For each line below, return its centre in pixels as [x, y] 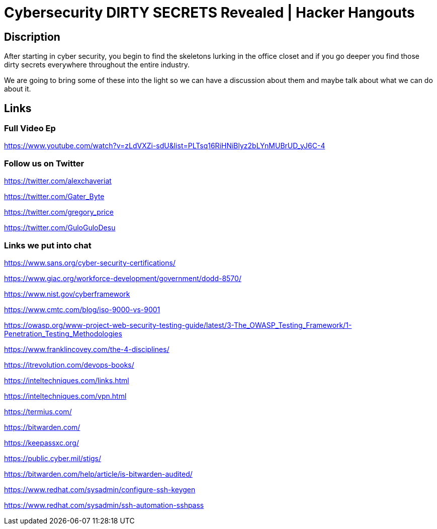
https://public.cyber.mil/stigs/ [53, 458]
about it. [18, 89]
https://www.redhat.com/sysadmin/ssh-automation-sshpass [104, 505]
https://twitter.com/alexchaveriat [58, 181]
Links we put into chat [48, 245]
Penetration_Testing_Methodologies [63, 333]
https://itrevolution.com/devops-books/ [69, 365]
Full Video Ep [30, 128]
